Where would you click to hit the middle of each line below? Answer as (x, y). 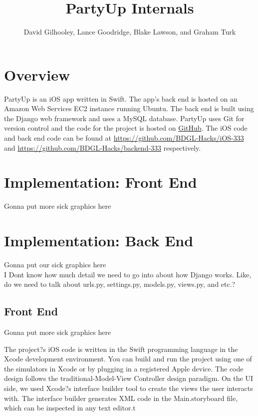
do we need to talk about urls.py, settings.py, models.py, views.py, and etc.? (120, 284)
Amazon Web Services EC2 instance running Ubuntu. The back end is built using (129, 108)
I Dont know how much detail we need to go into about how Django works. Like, (128, 274)
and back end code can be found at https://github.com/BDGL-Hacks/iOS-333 (124, 138)
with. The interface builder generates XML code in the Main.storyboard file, (121, 398)
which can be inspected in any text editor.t (70, 408)
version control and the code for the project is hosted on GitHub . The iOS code (126, 128)
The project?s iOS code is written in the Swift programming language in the (121, 349)
